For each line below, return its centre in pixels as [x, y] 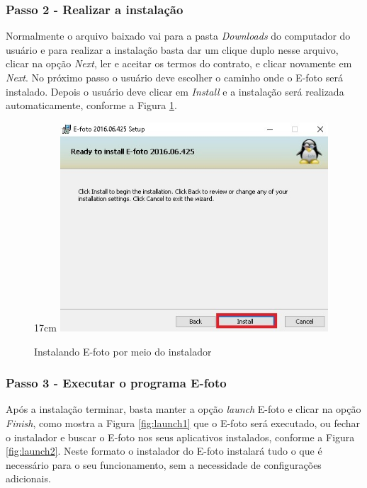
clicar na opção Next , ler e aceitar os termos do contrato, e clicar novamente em [179, 63]
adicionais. [28, 478]
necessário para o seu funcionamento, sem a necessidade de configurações [164, 464]
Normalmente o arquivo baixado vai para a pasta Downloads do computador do [178, 36]
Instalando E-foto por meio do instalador [123, 351]
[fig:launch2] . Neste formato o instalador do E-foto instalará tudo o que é [164, 451]
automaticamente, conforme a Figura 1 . [91, 105]
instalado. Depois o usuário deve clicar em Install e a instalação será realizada [175, 91]
